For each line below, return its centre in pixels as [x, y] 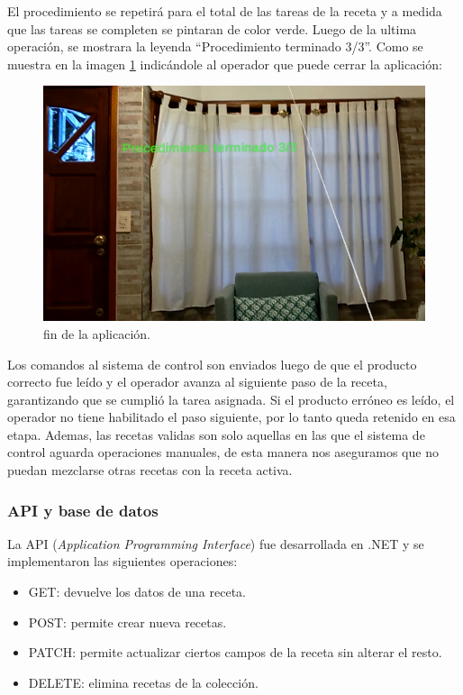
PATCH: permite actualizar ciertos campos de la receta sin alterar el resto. [235, 652]
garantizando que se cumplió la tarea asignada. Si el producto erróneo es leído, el [231, 399]
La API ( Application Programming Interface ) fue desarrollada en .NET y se [216, 543]
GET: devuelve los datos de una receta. [137, 592]
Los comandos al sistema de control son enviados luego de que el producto [212, 364]
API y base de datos [83, 510]
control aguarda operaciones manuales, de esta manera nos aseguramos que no [223, 452]
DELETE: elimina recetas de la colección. [143, 682]
